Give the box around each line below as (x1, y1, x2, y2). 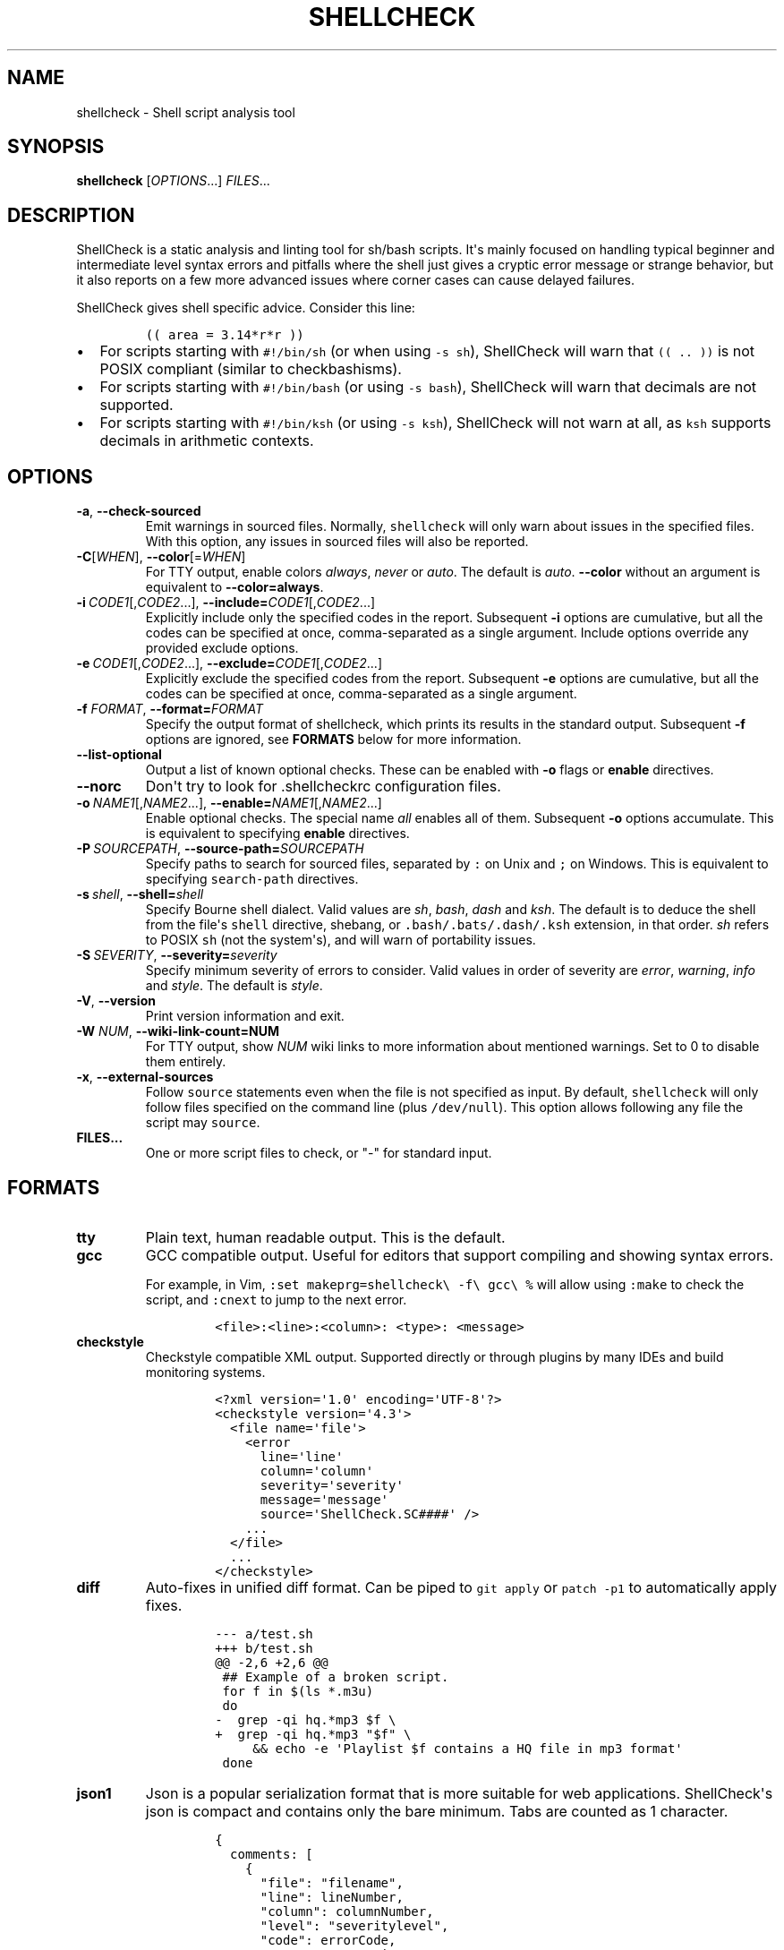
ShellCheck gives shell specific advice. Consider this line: (76, 300, 415, 316)
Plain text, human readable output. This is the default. (145, 1227, 506, 1246)
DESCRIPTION (7, 203, 135, 227)
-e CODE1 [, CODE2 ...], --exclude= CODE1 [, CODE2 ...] (76, 655, 382, 671)
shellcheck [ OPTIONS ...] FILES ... (76, 173, 270, 189)
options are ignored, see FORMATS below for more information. (145, 731, 522, 748)
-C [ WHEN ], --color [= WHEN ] (76, 549, 246, 565)
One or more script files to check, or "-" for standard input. (145, 1145, 492, 1161)
